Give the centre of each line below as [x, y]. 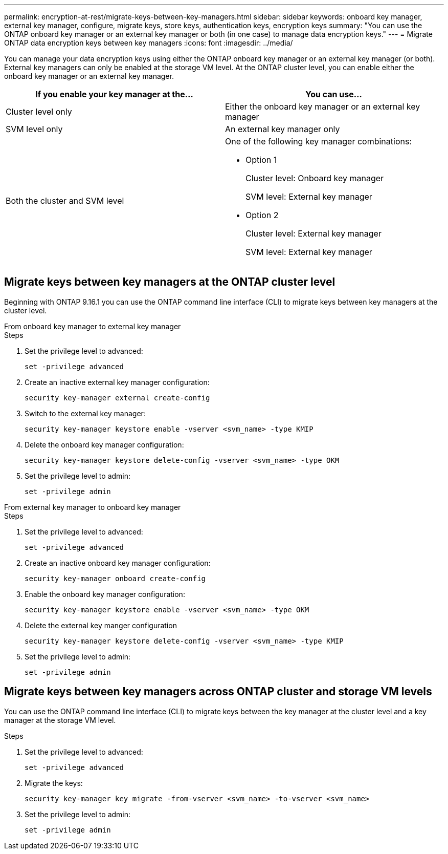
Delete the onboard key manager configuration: [104, 444]
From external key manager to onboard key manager [93, 507]
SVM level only [34, 129]
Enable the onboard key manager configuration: [105, 594]
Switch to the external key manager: [85, 413]
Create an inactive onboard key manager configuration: [118, 563]
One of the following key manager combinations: [318, 141]
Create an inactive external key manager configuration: [117, 382]
